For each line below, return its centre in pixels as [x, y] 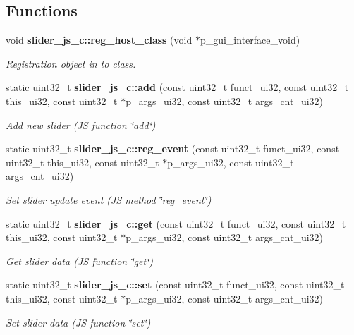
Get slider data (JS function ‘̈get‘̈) [80, 261]
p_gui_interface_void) [250, 40]
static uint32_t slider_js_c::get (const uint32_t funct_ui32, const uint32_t [176, 223]
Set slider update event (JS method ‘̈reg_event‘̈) [109, 199]
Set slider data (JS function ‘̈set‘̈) [78, 322]
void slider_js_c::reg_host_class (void [99, 40]
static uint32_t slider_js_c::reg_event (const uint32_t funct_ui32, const [173, 148]
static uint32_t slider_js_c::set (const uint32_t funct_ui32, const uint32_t [175, 285]
